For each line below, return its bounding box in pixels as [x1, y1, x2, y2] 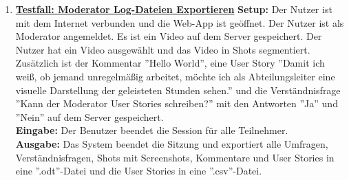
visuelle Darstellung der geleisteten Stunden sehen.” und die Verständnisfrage [15, 82, 341, 97]
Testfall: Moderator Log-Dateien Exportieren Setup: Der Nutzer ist [15, 2, 332, 16]
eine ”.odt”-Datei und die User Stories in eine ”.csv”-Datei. [15, 164, 262, 178]
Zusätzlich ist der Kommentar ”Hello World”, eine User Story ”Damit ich [15, 56, 325, 70]
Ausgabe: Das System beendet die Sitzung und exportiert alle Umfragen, [15, 136, 328, 150]
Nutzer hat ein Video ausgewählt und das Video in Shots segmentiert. [15, 42, 310, 56]
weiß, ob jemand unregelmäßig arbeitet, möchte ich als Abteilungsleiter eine [15, 69, 335, 83]
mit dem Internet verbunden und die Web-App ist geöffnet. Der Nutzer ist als [15, 15, 344, 30]
